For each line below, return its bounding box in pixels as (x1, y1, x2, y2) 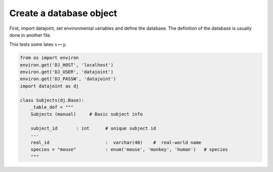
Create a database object (9, 8, 117, 19)
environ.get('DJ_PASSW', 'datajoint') (20, 76, 116, 82)
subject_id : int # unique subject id (30, 126, 156, 131)
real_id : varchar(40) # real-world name (30, 140, 202, 145)
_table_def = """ (30, 104, 74, 110)
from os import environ (20, 55, 79, 61)
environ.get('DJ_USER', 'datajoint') (20, 69, 114, 75)
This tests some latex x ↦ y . (9, 41, 67, 47)
